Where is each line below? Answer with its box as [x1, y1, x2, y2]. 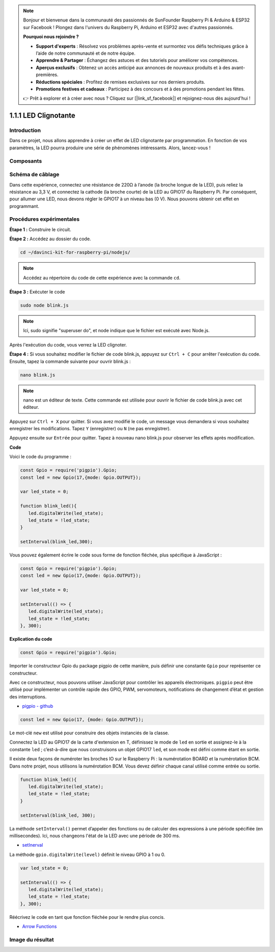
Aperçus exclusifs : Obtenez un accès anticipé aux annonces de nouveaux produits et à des [36, 64, 231, 71]
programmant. [9, 203, 39, 209]
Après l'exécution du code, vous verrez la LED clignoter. [9, 341, 127, 347]
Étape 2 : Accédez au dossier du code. [9, 236, 91, 242]
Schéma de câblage [9, 171, 60, 178]
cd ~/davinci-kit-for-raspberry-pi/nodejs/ [20, 249, 131, 256]
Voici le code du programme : [9, 454, 71, 460]
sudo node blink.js [20, 302, 69, 308]
